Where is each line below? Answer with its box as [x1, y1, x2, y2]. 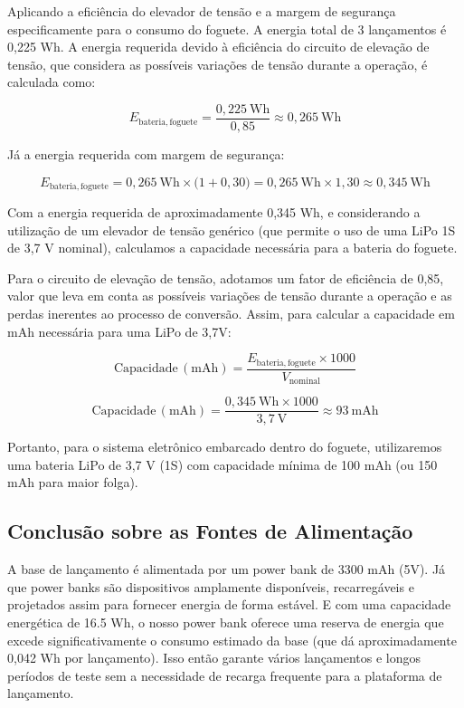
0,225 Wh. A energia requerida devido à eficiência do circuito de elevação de [7, 37, 430, 56]
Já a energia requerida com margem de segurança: [7, 145, 285, 164]
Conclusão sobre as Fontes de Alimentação [7, 517, 413, 545]
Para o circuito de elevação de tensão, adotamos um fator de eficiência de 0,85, [7, 268, 444, 287]
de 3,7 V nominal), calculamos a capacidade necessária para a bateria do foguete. [7, 238, 458, 257]
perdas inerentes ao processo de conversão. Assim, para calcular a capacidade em [7, 304, 455, 323]
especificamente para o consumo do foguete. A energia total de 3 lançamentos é [7, 19, 447, 38]
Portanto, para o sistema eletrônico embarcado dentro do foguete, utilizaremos [7, 437, 442, 456]
